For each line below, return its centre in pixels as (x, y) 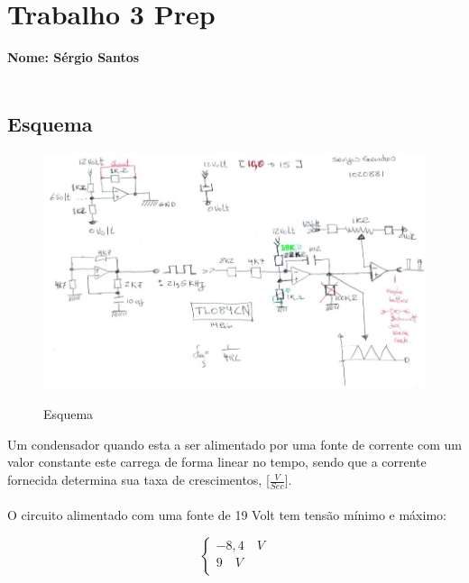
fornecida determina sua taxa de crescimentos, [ (138, 480)
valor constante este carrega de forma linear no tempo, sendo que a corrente (217, 462)
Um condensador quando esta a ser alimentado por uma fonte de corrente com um (234, 444)
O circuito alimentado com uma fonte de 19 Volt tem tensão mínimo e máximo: (227, 515)
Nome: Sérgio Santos (74, 57)
